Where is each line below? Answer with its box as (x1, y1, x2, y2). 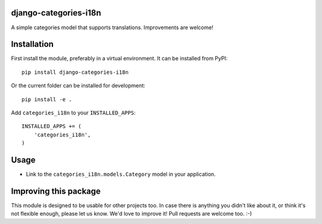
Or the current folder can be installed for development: (11, 82, 145, 89)
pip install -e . (21, 96, 72, 102)
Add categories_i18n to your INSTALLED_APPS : (11, 109, 136, 116)
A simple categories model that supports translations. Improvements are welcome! (11, 24, 214, 31)
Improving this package (11, 186, 101, 196)
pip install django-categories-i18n (21, 69, 129, 76)
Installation (11, 39, 54, 49)
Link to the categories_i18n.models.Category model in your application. (26, 170, 216, 178)
